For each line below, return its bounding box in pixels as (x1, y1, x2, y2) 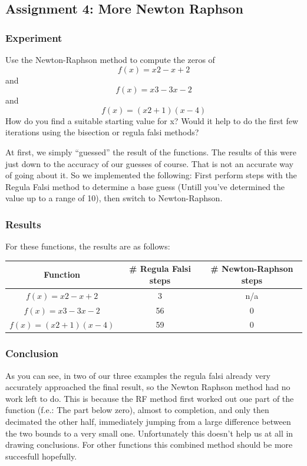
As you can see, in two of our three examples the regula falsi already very (5, 369, 271, 381)
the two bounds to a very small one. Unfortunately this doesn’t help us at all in (5, 427, 293, 439)
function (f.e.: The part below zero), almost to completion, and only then (5, 404, 269, 416)
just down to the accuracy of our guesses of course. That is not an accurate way (5, 157, 294, 169)
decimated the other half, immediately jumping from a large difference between (5, 415, 291, 428)
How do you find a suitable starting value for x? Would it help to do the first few (5, 114, 298, 127)
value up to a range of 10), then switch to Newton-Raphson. (5, 192, 223, 204)
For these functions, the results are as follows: (5, 240, 170, 252)
